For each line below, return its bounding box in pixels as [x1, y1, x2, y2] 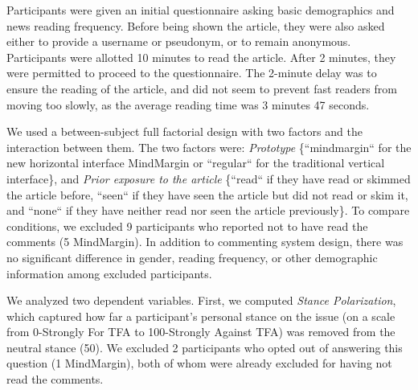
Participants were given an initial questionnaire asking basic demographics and [6, 2, 395, 18]
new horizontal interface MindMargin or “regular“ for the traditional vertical [6, 154, 385, 171]
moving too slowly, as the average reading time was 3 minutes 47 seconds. [6, 96, 370, 113]
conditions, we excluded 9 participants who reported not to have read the [6, 217, 368, 234]
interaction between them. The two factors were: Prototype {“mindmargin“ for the [6, 138, 412, 155]
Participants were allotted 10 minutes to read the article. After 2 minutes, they [6, 48, 396, 65]
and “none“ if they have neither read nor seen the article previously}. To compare [6, 202, 410, 219]
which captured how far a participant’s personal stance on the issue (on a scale [6, 307, 395, 324]
